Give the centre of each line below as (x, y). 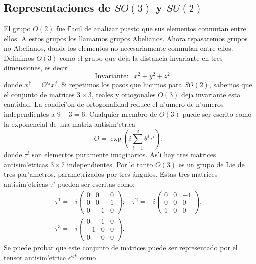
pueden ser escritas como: (96, 184)
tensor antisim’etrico (35, 257)
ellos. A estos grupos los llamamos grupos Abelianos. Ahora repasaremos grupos (126, 38)
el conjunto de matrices (39, 94)
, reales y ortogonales (124, 94)
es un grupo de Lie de (211, 164)
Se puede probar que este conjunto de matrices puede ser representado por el (121, 247)
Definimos (19, 57)
